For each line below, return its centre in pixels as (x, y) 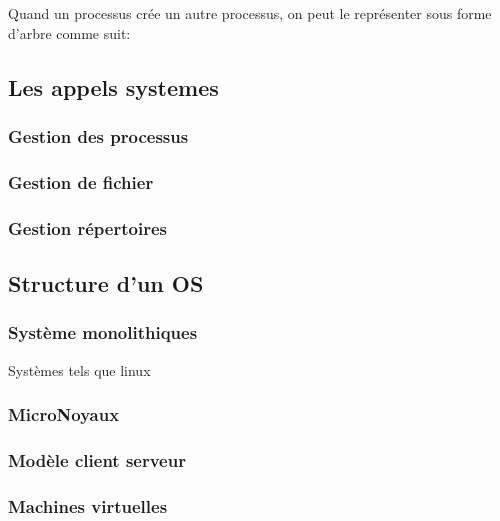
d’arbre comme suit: (69, 32)
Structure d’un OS (106, 282)
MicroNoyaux (64, 414)
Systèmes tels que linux (79, 369)
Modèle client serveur (97, 459)
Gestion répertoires (87, 227)
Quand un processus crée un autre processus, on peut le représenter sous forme (250, 13)
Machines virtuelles (88, 505)
